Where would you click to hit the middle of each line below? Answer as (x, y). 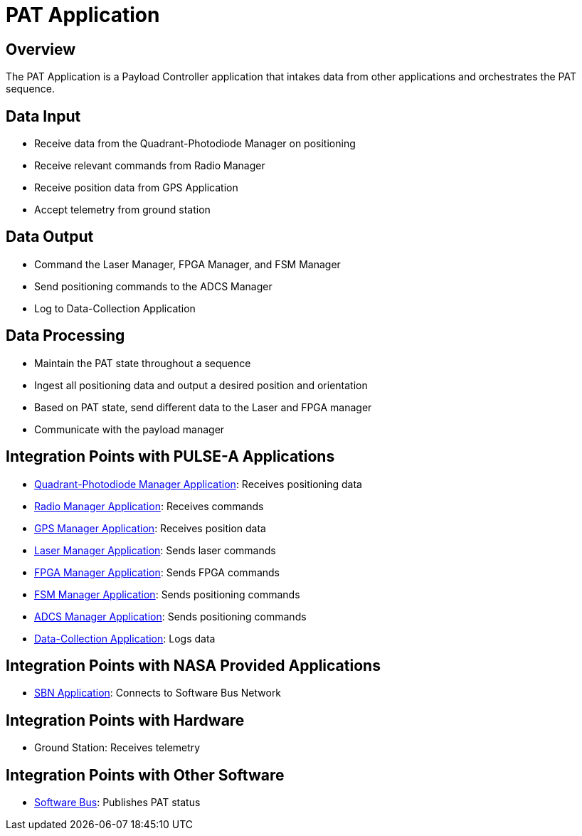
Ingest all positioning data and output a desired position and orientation (201, 385)
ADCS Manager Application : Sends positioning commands (170, 616)
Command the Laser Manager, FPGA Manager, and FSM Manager (187, 264)
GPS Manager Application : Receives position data (150, 528)
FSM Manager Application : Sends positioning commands (167, 594)
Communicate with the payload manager (129, 429)
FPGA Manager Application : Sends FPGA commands (157, 572)
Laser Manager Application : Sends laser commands (155, 550)
